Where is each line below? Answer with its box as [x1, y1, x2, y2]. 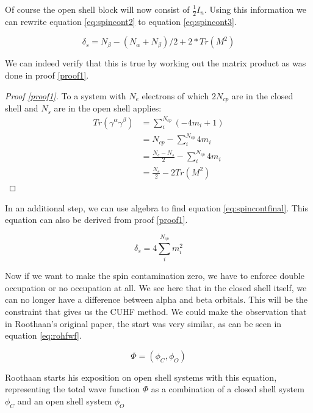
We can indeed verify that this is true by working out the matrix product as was [5, 57, 306, 69]
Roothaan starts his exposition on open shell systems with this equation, [5, 370, 277, 383]
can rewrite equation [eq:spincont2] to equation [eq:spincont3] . [5, 15, 237, 27]
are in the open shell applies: [54, 102, 162, 115]
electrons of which [142, 89, 209, 102]
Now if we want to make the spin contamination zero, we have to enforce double [5, 269, 304, 282]
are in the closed [231, 89, 293, 102]
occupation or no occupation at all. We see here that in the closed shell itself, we [5, 281, 307, 294]
